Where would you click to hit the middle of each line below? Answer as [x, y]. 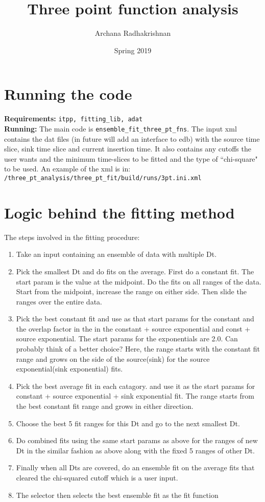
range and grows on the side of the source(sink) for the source [113, 358]
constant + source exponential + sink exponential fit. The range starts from [135, 396]
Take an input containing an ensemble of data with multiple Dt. [116, 254]
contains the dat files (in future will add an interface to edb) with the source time [132, 138]
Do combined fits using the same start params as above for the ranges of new [137, 440]
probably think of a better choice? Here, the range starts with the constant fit [138, 349]
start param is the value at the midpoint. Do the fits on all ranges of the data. [139, 281]
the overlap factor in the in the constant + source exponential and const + [133, 328]
